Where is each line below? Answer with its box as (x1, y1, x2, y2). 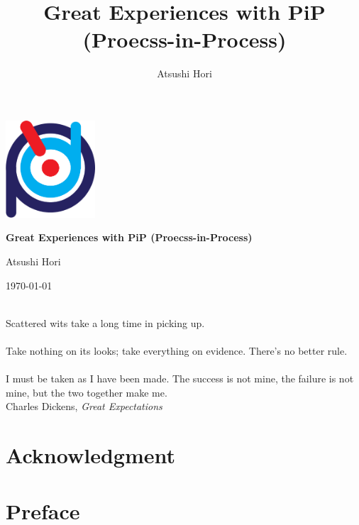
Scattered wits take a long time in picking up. (6, 315, 205, 330)
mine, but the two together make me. (6, 385, 167, 399)
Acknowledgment (6, 441, 175, 470)
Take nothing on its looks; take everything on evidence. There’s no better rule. (6, 343, 348, 358)
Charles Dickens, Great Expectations (6, 399, 162, 414)
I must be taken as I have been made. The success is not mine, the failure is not (6, 371, 354, 386)
